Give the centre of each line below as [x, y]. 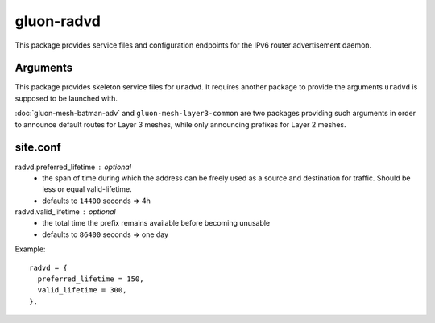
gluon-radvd [58, 21]
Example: [30, 249]
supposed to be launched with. [66, 98]
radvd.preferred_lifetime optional [73, 167]
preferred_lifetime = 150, [91, 279]
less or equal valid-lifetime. [87, 189]
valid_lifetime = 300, [82, 290]
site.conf [38, 148]
